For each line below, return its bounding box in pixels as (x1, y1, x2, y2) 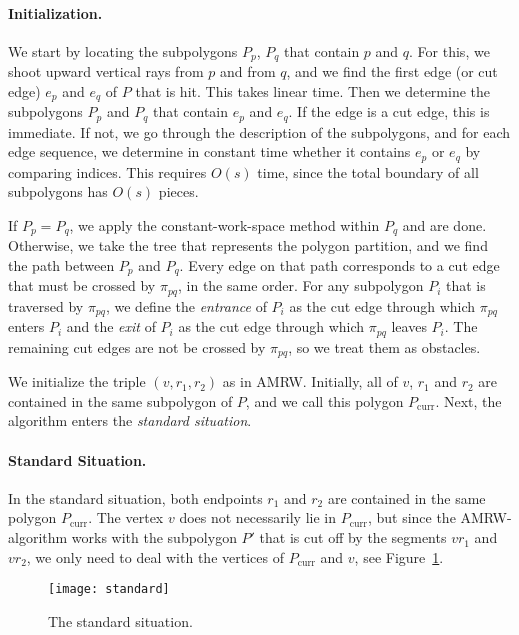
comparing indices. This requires (8, 161, 207, 182)
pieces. (158, 181, 199, 202)
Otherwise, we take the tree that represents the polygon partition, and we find (8, 235, 488, 256)
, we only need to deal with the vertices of (26, 546, 284, 567)
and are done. (402, 214, 487, 235)
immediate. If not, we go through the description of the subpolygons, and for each (8, 121, 511, 142)
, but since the (367, 507, 456, 528)
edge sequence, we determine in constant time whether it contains (8, 141, 411, 162)
